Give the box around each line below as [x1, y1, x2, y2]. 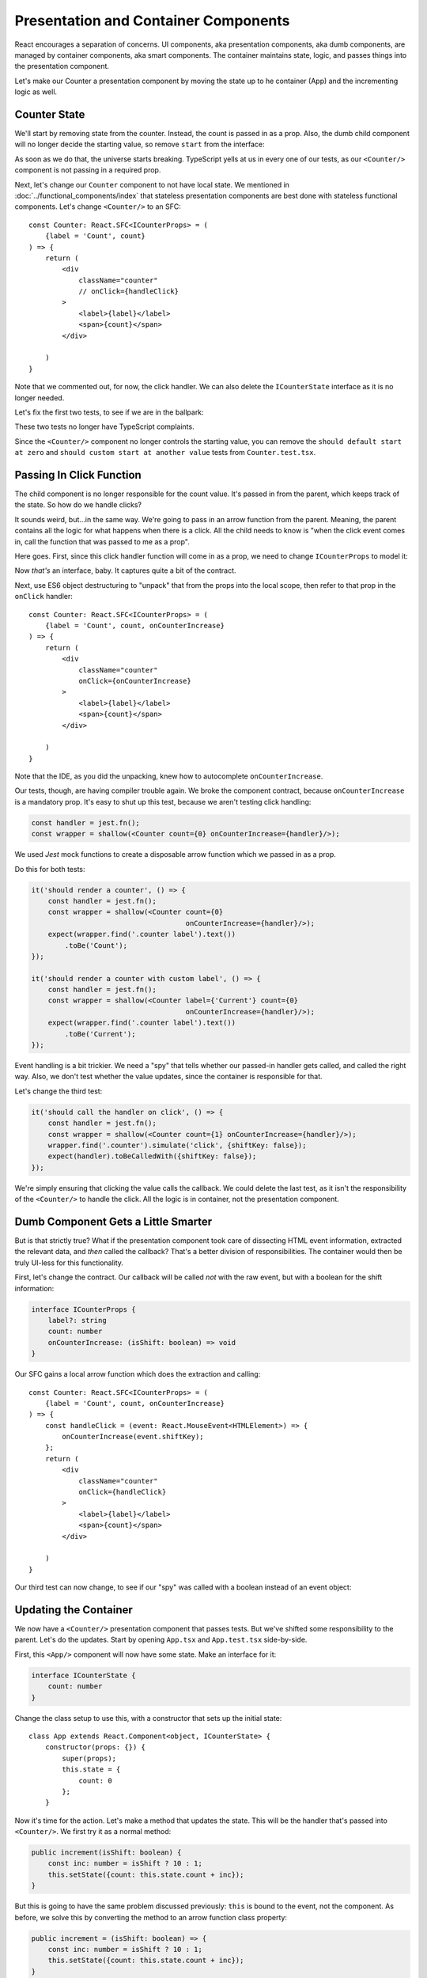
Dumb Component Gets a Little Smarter [14, 1214, 213, 1228]
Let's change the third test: [14, 1086, 103, 1096]
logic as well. [14, 87, 58, 97]
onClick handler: [14, 592, 73, 601]
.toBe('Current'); [64, 1029, 136, 1038]
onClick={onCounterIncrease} [78, 676, 191, 685]
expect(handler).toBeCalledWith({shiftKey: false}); [47, 1152, 257, 1161]
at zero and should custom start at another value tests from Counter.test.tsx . [14, 448, 316, 457]
